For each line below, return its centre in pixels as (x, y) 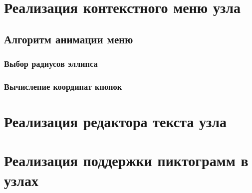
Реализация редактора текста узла (116, 121)
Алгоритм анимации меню (69, 39)
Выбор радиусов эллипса (51, 64)
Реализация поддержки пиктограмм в (126, 160)
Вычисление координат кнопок (63, 86)
